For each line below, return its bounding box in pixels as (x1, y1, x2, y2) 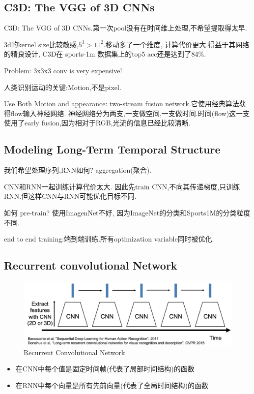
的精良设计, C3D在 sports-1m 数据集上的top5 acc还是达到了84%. (4, 49, 206, 59)
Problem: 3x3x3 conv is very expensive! (4, 65, 122, 75)
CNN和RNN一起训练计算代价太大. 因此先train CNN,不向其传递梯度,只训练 (4, 181, 240, 191)
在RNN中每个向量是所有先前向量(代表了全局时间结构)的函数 (15, 380, 208, 390)
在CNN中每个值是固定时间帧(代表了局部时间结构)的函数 (15, 364, 195, 374)
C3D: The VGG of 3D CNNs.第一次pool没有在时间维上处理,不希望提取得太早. (4, 23, 247, 33)
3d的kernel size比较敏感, (4, 39, 79, 49)
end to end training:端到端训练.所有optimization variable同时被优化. (4, 234, 214, 244)
